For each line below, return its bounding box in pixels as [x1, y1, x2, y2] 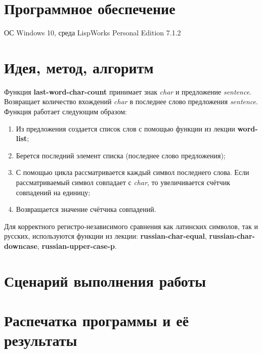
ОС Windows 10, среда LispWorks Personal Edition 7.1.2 [4, 27, 181, 38]
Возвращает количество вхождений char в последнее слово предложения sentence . [4, 96, 258, 107]
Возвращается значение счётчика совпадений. [16, 204, 156, 214]
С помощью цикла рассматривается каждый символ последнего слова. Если [16, 167, 249, 178]
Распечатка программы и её [4, 310, 189, 331]
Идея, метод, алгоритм [4, 57, 154, 77]
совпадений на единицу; [16, 187, 91, 197]
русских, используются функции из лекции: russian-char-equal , [4, 231, 207, 241]
